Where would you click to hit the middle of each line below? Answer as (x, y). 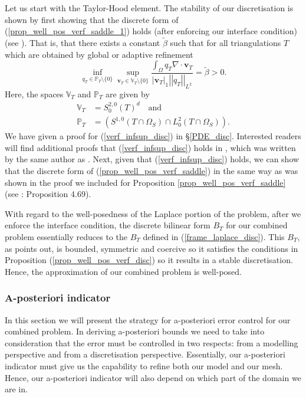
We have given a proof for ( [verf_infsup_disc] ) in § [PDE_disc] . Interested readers (153, 136)
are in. (16, 389)
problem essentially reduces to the (66, 236)
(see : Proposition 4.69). (48, 194)
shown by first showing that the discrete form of (92, 19)
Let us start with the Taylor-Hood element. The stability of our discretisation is (149, 8)
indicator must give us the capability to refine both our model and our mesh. (144, 365)
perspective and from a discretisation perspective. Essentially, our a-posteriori (145, 354)
